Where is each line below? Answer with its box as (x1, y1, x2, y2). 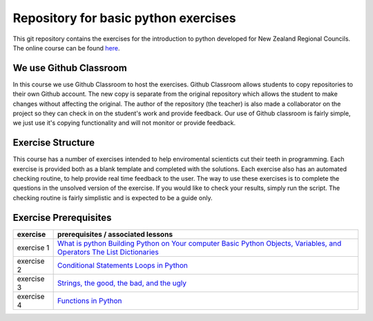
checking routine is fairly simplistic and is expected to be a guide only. (12, 193, 213, 202)
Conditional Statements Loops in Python (57, 260, 188, 270)
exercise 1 (17, 242, 50, 252)
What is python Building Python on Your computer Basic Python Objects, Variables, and (57, 238, 342, 248)
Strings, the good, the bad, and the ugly (57, 278, 186, 288)
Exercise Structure (12, 137, 95, 148)
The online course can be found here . (12, 43, 120, 52)
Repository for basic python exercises (12, 10, 236, 26)
